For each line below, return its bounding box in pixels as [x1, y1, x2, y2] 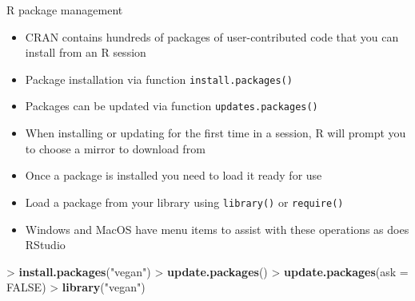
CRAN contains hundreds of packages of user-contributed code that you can [25, 28, 399, 45]
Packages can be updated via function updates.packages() [25, 97, 318, 114]
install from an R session [25, 44, 146, 61]
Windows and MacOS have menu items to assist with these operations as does [25, 220, 409, 237]
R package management [6, 2, 123, 18]
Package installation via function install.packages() [25, 70, 293, 87]
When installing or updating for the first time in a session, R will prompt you [25, 125, 406, 141]
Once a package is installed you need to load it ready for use [25, 167, 322, 184]
